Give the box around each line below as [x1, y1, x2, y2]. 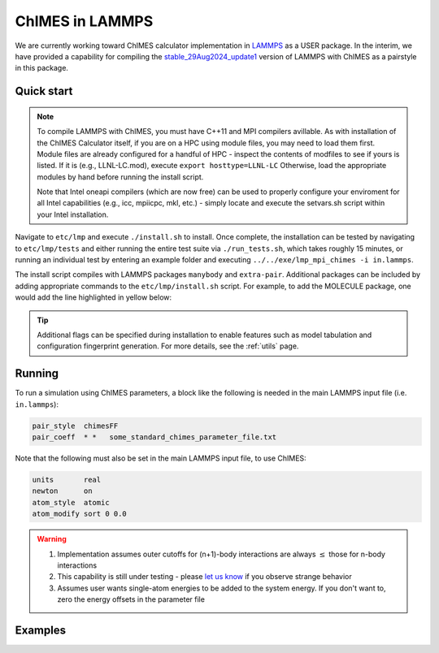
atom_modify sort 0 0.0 [32, 509, 128, 519]
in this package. [15, 63, 69, 73]
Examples [15, 623, 67, 637]
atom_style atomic [32, 498, 110, 507]
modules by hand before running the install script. [37, 171, 204, 182]
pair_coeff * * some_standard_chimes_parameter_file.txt [32, 433, 277, 442]
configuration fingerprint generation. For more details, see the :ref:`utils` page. [37, 341, 299, 351]
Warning [37, 534, 67, 544]
